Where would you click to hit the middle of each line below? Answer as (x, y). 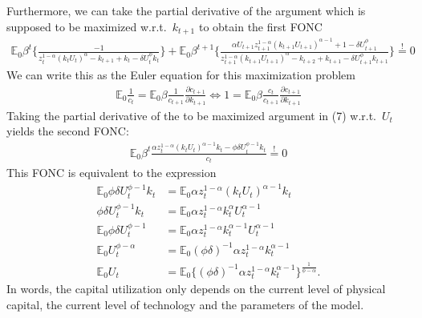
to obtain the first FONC (260, 26)
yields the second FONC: (68, 131)
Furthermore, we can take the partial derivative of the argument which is (186, 10)
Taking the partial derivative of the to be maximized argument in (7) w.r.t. (192, 115)
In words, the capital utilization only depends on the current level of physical (196, 288)
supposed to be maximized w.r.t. (87, 26)
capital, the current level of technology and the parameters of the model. (185, 304)
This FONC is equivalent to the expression (112, 173)
